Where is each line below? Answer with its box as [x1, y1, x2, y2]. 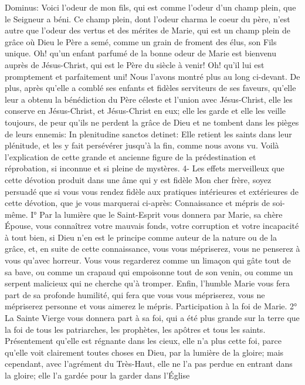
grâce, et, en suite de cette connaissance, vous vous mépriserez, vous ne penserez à [5, 242, 300, 255]
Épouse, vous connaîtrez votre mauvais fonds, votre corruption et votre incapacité [5, 219, 299, 232]
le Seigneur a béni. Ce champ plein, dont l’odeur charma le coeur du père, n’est [5, 12, 290, 25]
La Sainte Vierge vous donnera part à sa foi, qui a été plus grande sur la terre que [5, 312, 300, 324]
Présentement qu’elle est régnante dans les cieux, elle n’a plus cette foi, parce [5, 335, 282, 347]
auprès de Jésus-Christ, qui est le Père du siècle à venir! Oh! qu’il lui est [5, 58, 265, 70]
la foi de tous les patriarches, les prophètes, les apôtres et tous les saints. [5, 323, 266, 335]
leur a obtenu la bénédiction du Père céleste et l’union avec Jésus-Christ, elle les [5, 93, 293, 105]
